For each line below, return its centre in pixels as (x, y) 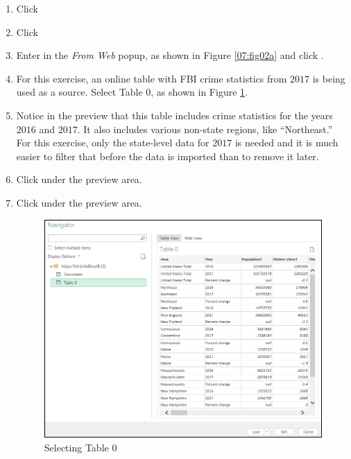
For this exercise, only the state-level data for (113, 142)
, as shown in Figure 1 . (199, 92)
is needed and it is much (286, 142)
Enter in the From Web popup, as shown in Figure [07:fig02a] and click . (170, 55)
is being (329, 78)
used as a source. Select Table (79, 92)
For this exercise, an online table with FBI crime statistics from (152, 78)
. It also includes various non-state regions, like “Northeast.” (205, 129)
